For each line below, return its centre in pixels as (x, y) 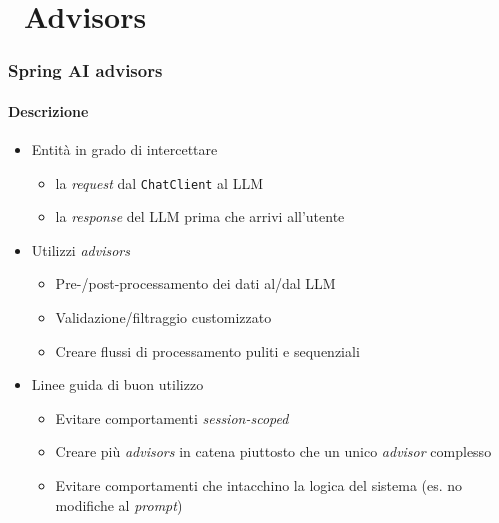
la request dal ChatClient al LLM (159, 182)
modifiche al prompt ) (119, 504)
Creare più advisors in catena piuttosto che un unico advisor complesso (273, 451)
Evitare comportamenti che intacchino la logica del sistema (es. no (259, 485)
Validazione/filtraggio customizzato (163, 317)
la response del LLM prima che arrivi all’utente (200, 216)
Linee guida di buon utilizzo (117, 384)
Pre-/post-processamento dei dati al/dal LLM (195, 283)
